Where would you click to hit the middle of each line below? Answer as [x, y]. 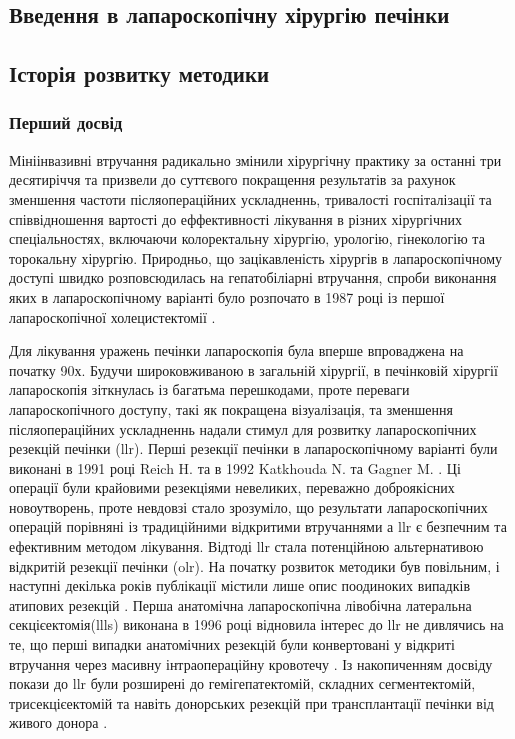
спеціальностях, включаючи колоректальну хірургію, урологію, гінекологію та [247, 238]
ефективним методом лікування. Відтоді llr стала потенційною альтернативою [246, 546]
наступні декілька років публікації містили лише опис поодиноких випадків [240, 585]
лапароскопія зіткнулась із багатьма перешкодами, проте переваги [209, 389]
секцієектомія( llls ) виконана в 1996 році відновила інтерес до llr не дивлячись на [256, 624]
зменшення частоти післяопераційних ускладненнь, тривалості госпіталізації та [250, 198]
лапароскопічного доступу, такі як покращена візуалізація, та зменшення [231, 408]
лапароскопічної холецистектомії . [112, 316]
